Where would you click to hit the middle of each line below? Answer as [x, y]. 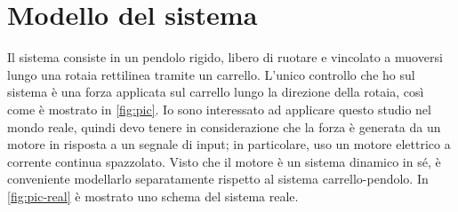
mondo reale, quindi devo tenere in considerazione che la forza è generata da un [224, 126]
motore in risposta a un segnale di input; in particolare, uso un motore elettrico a [229, 144]
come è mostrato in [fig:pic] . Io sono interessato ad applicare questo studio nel [219, 109]
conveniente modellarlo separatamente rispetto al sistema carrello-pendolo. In [218, 179]
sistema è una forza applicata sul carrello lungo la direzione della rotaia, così [216, 92]
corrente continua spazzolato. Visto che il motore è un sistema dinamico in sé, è [224, 161]
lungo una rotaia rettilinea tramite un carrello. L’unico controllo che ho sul [211, 74]
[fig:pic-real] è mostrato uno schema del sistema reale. [153, 196]
